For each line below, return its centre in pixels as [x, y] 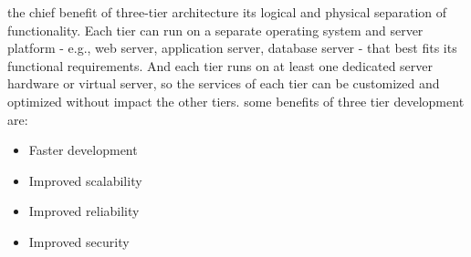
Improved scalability [85, 180]
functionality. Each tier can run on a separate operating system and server [215, 30]
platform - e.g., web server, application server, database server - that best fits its [232, 48]
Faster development [83, 150]
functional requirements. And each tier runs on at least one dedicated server [220, 65]
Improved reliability [84, 211]
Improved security [79, 241]
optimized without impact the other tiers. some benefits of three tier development [236, 101]
